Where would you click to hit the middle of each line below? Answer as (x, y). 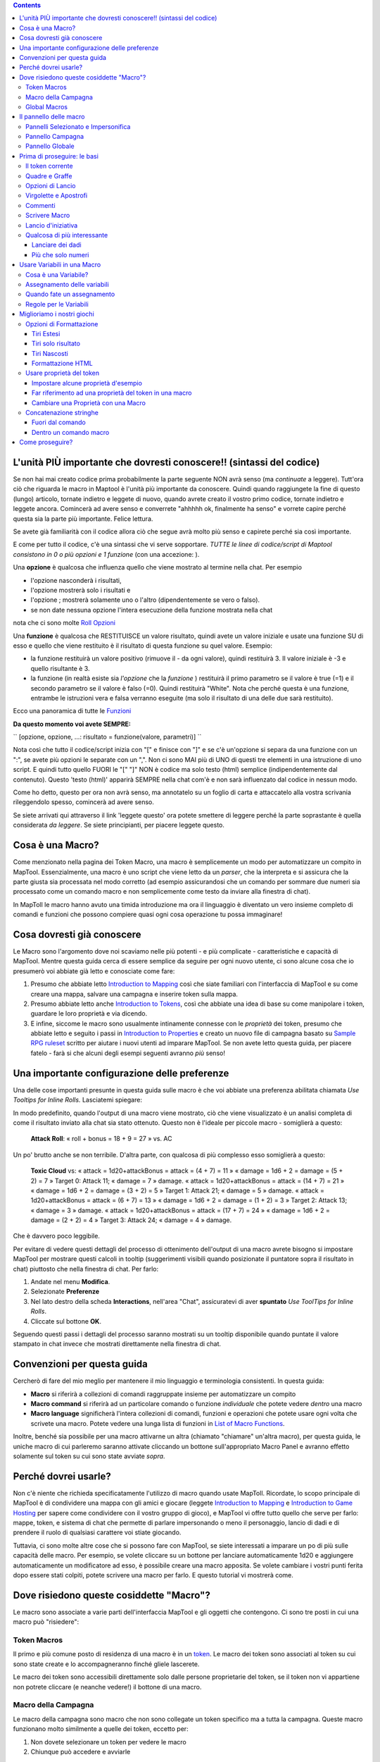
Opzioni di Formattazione (62, 324)
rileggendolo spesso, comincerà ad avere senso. (84, 802)
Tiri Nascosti (50, 353)
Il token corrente (49, 166)
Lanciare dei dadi (57, 245)
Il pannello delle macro (52, 117)
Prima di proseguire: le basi (59, 156)
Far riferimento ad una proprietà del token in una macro (112, 393)
